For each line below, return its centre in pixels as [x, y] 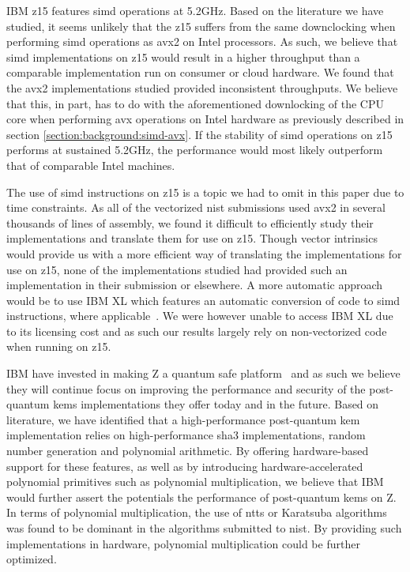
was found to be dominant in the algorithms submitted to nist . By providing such [204, 528]
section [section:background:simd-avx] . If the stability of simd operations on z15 [199, 134]
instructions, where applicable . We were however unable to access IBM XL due [200, 316]
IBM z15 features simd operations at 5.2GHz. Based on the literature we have [195, 10]
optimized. [32, 559]
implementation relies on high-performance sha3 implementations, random [186, 435]
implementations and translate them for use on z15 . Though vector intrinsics [192, 238]
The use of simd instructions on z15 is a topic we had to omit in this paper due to [205, 192]
